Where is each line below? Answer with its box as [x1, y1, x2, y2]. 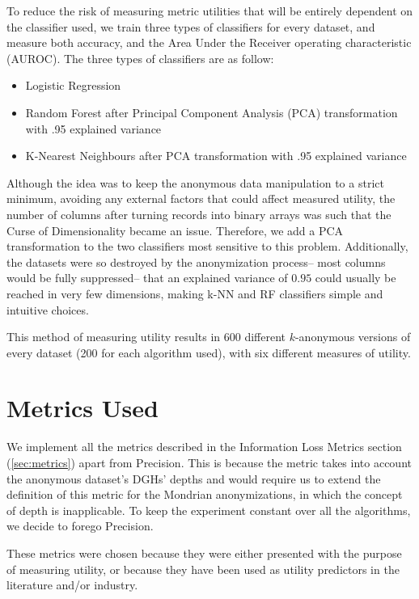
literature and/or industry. [6, 576, 138, 593]
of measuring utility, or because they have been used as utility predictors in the [6, 560, 400, 577]
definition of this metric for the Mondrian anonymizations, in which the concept [6, 486, 403, 503]
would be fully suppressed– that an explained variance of [6, 269, 288, 286]
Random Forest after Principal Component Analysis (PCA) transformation [25, 103, 398, 120]
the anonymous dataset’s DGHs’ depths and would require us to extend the [6, 470, 381, 487]
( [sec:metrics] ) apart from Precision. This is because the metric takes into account [6, 454, 412, 470]
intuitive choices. [6, 301, 89, 318]
